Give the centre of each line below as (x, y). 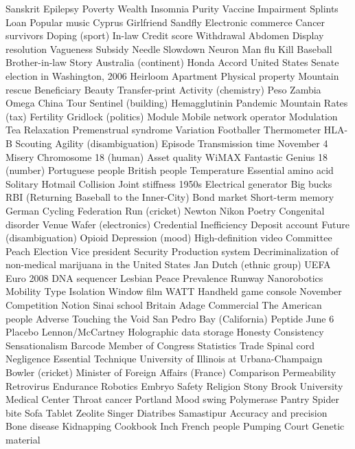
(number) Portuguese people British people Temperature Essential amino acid (170, 170)
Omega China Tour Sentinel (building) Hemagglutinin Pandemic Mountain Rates (177, 103)
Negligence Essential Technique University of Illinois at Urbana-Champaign (164, 359)
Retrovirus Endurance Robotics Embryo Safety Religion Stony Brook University (174, 385)
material (23, 439)
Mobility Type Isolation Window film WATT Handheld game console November (174, 291)
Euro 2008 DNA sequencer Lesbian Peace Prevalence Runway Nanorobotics (164, 277)
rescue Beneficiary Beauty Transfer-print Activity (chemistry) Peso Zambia (163, 89)
